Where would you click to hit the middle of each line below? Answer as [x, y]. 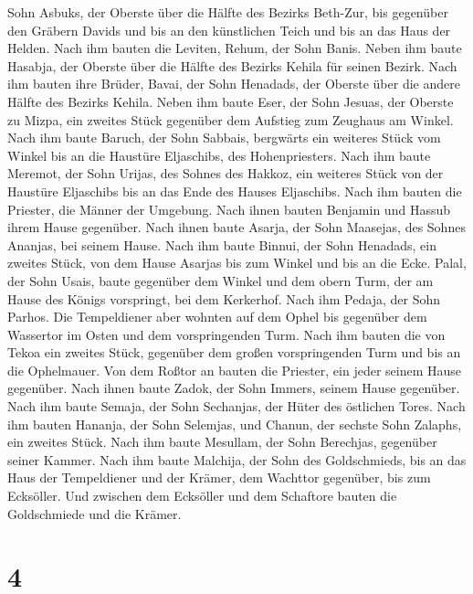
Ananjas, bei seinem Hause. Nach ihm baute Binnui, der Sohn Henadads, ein [222, 244]
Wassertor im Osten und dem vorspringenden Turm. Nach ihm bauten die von [226, 334]
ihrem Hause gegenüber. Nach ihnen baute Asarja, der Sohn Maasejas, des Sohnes [236, 227]
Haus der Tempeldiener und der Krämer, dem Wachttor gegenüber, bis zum [219, 477]
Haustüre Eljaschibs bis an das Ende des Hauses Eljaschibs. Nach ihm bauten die [235, 191]
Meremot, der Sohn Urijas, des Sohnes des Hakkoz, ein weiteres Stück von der [226, 173]
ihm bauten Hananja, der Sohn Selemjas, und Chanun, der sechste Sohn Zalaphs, [235, 424]
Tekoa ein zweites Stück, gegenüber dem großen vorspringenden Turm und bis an [234, 352]
